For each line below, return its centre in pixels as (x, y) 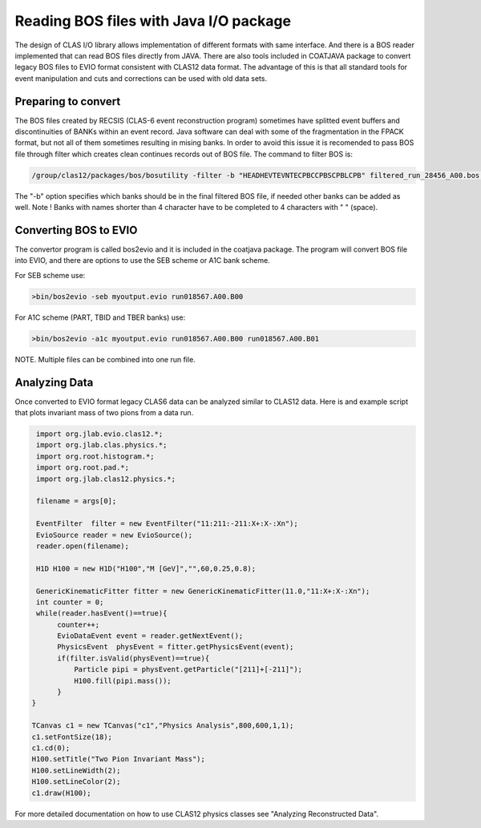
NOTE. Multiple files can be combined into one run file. (105, 359)
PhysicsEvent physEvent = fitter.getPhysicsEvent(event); (176, 647)
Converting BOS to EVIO (76, 230)
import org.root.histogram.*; (96, 456)
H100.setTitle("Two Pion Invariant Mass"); (119, 759)
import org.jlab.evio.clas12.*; (100, 434)
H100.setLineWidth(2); (76, 770)
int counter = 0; (70, 602)
